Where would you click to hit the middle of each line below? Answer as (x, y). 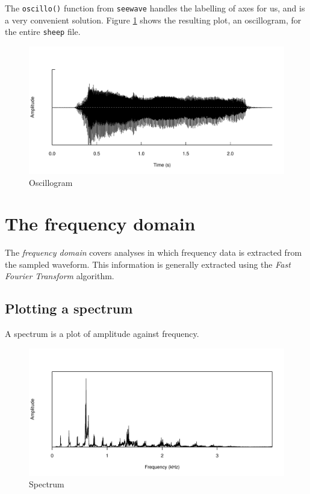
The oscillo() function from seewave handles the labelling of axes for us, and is (155, 8)
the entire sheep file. (43, 32)
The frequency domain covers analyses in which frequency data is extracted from (153, 252)
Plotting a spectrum (69, 308)
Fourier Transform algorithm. (60, 276)
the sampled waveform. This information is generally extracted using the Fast (148, 264)
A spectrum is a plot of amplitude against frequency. (102, 334)
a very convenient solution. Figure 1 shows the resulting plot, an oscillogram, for (153, 20)
